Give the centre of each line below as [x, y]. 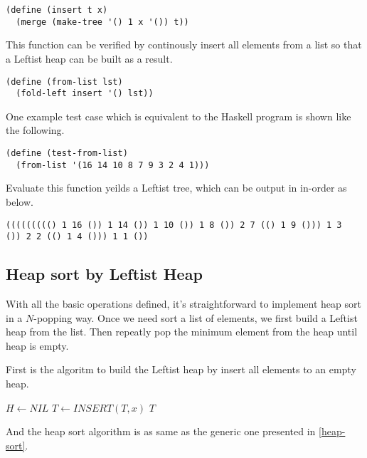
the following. [35, 130]
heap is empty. [37, 345]
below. [20, 201]
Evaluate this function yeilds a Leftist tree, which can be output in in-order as [176, 188]
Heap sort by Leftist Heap [104, 274]
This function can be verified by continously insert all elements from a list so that [184, 45]
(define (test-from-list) [67, 153]
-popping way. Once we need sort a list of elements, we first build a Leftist [196, 317]
